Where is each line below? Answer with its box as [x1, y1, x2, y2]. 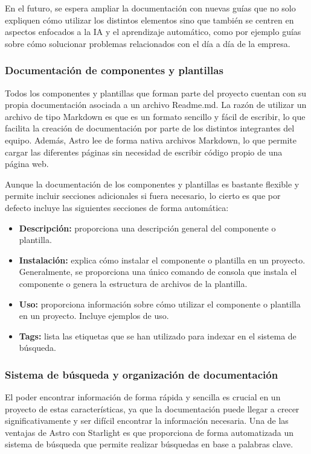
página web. [5, 157, 49, 170]
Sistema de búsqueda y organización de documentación [5, 367, 278, 382]
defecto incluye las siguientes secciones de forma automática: [5, 201, 229, 213]
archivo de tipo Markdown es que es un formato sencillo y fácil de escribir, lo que [5, 110, 306, 122]
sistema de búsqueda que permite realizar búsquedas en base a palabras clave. [5, 438, 293, 450]
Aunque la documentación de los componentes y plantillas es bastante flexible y [5, 177, 300, 190]
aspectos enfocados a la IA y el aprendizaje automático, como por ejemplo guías [5, 25, 301, 38]
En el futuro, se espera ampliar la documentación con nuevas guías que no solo [5, 2, 296, 14]
